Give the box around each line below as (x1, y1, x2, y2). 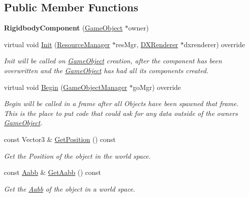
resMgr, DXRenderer (115, 39, 178, 49)
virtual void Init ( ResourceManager (4, 39, 110, 49)
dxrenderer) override (184, 39, 245, 49)
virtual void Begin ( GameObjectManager (4, 82, 127, 92)
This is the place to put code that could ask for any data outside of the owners (4, 108, 238, 118)
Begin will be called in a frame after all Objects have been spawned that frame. (4, 98, 239, 109)
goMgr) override (132, 82, 181, 92)
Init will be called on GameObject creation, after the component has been (4, 56, 222, 66)
